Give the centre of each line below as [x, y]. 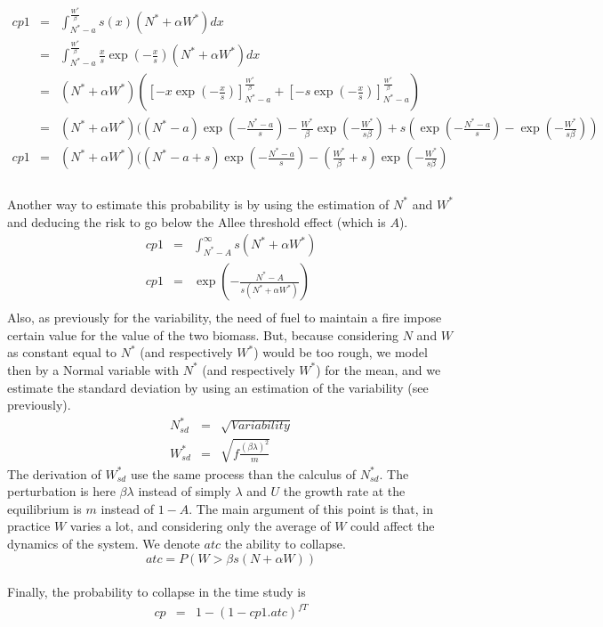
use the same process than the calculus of [243, 473]
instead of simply [185, 491]
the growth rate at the [344, 491]
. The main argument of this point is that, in [311, 508]
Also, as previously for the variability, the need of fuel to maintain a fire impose [225, 318]
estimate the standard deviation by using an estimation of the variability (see [218, 387]
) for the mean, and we [378, 369]
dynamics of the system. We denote [104, 543]
